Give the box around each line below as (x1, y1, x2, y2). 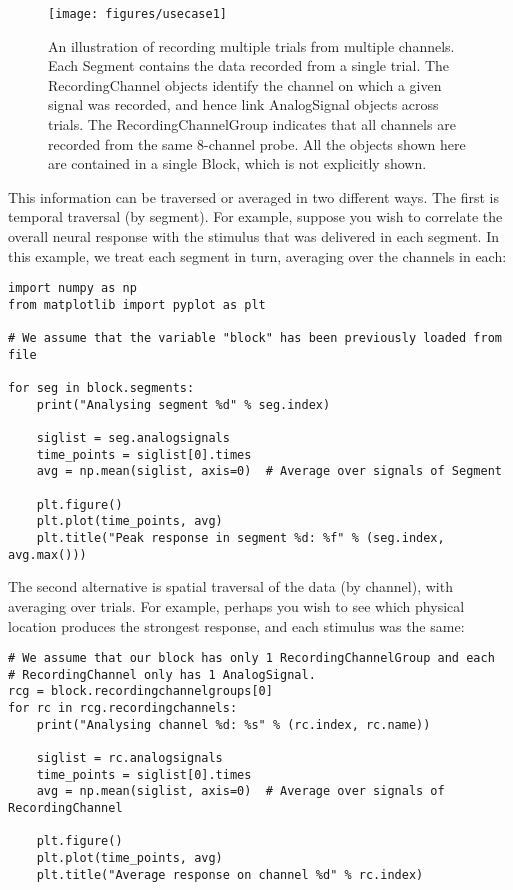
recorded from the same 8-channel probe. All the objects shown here (48, 133, 466, 154)
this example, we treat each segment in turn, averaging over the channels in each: (8, 245, 507, 266)
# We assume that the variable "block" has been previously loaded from (8, 331, 502, 346)
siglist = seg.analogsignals (36, 431, 230, 446)
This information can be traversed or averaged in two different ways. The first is (8, 186, 500, 207)
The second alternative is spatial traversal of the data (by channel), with (8, 576, 453, 597)
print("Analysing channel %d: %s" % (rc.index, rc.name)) (36, 717, 431, 732)
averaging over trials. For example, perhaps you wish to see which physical (8, 595, 465, 616)
